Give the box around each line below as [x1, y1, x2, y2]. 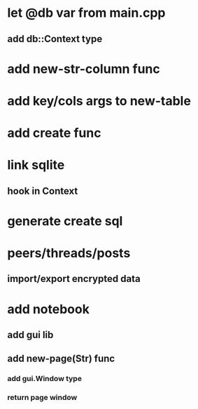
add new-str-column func [7, 61, 160, 76]
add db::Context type [7, 33, 103, 45]
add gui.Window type [7, 374, 83, 384]
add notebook [7, 301, 90, 317]
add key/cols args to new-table [7, 93, 191, 109]
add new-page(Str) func [7, 353, 115, 365]
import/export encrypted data [7, 273, 141, 285]
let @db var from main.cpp [7, 5, 166, 21]
